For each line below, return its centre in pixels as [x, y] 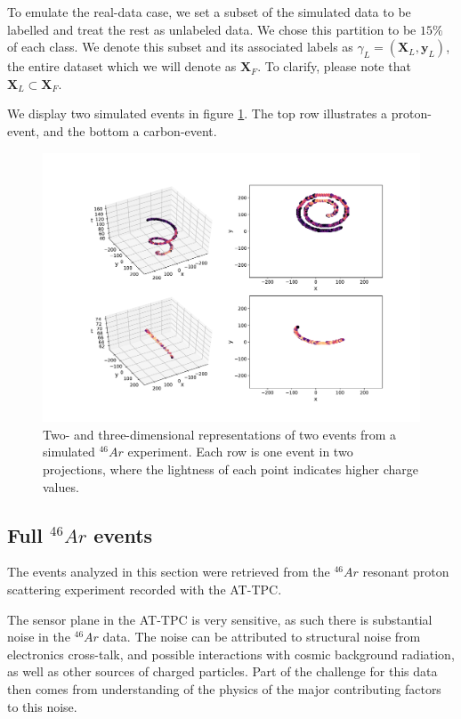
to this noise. [42, 706]
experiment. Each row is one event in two [240, 452]
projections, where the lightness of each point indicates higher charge [231, 469]
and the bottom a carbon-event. [130, 130]
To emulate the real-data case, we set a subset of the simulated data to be [209, 12]
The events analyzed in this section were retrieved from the [169, 572]
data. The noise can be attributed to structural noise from [262, 637]
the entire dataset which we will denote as [122, 66]
